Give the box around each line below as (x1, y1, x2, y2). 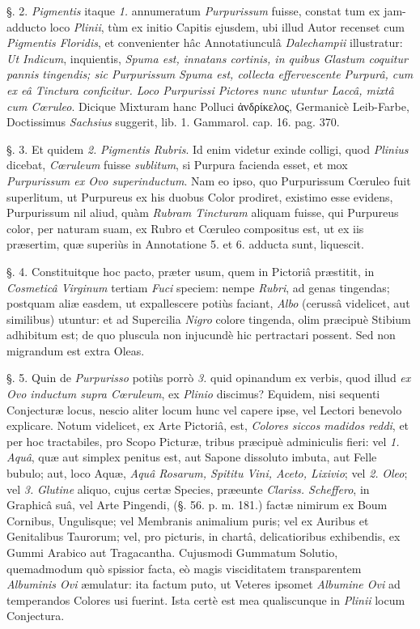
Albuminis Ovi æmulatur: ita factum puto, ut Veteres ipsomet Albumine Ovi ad (6, 576, 401, 593)
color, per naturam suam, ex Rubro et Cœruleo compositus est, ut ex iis (6, 219, 364, 236)
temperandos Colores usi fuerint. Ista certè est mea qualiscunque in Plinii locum (6, 591, 405, 608)
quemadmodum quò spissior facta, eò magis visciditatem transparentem (6, 559, 362, 576)
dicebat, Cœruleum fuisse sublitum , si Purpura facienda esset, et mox (6, 156, 348, 173)
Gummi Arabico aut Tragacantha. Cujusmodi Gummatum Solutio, (6, 544, 338, 560)
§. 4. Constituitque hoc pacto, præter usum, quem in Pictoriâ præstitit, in (6, 262, 375, 279)
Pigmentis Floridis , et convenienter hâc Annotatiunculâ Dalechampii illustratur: (6, 34, 403, 51)
